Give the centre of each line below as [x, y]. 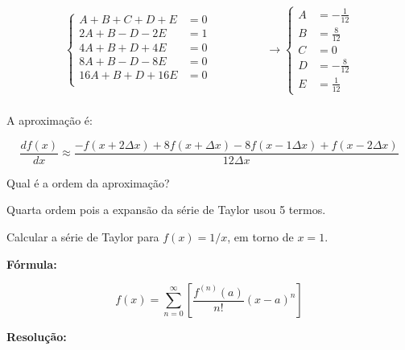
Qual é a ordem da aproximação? [88, 182]
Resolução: [37, 337]
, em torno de [260, 236]
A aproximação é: [50, 120]
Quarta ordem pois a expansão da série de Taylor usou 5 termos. [166, 210]
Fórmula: [32, 264]
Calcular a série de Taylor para [83, 236]
